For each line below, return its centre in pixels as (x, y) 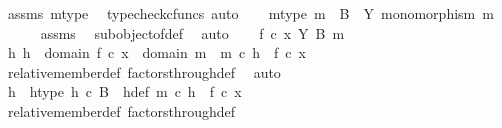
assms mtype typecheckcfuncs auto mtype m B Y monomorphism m (250, 13)
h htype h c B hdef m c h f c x (124, 91)
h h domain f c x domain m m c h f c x (156, 52)
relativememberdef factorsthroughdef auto (144, 71)
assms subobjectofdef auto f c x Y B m (192, 32)
